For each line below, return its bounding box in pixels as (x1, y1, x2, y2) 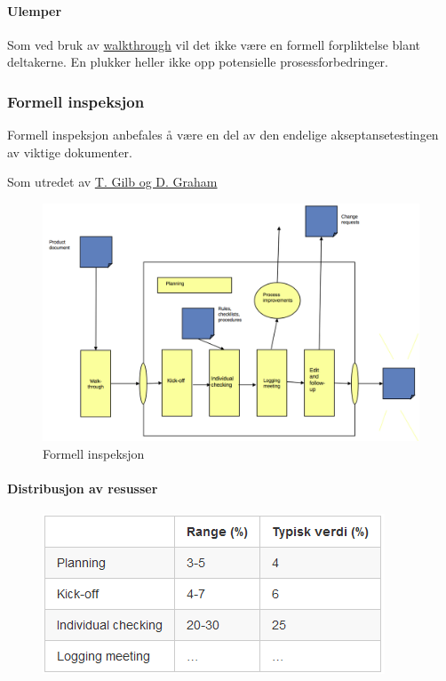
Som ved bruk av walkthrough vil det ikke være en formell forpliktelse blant (7, 35, 421, 53)
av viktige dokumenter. (7, 142, 132, 161)
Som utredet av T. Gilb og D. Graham (7, 172, 218, 191)
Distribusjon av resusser (7, 479, 158, 498)
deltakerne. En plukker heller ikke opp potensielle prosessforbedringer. (7, 52, 388, 71)
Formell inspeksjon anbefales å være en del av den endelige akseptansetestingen (7, 125, 439, 144)
